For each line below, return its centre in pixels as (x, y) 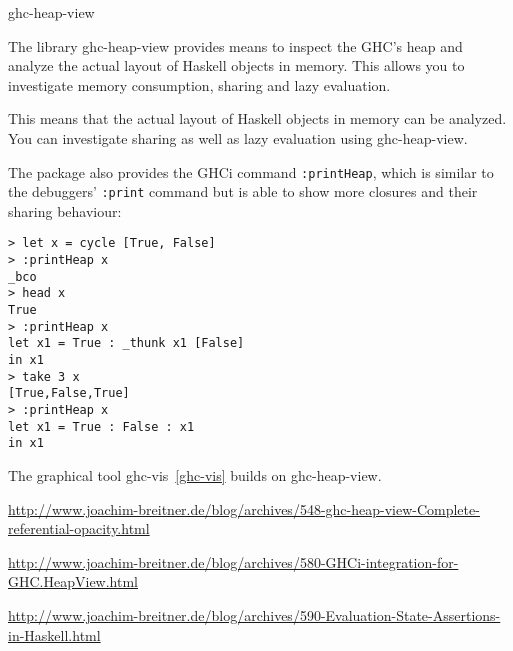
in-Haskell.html (54, 634)
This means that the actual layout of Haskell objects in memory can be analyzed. (257, 118)
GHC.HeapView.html (73, 581)
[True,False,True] (69, 393)
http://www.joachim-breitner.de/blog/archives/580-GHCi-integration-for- (233, 561)
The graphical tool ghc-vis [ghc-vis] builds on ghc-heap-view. (195, 475)
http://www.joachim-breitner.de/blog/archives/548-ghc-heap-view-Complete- (244, 508)
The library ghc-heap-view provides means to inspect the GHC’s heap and (235, 45)
